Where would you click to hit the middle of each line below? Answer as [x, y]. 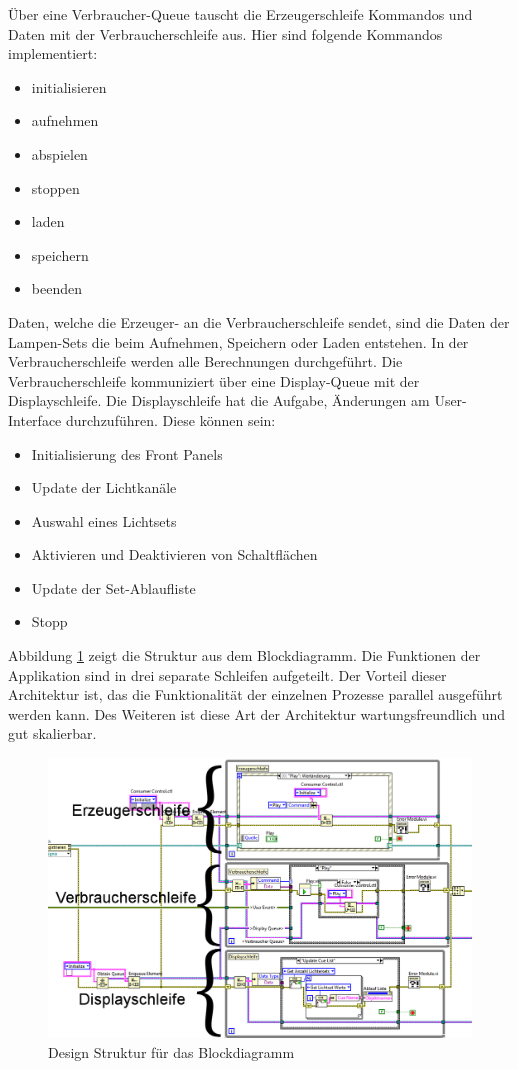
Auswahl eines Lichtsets [104, 520]
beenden [56, 288]
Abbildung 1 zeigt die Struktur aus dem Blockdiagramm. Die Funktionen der [244, 655]
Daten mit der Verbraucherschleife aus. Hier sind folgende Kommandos [225, 33]
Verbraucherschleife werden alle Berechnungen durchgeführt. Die [205, 361]
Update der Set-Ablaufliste [113, 587]
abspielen [59, 153]
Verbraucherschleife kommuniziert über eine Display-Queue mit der [214, 380]
